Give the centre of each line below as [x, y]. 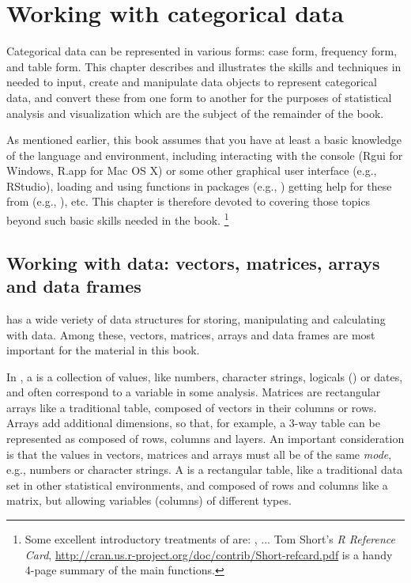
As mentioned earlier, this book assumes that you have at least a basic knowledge [204, 140]
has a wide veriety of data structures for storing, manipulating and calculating [196, 318]
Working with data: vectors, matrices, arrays [193, 262]
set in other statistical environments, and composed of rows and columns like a [197, 485]
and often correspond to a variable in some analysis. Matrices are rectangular [194, 392]
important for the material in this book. [103, 350]
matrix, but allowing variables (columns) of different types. [149, 500]
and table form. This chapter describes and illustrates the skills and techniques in [204, 66]
